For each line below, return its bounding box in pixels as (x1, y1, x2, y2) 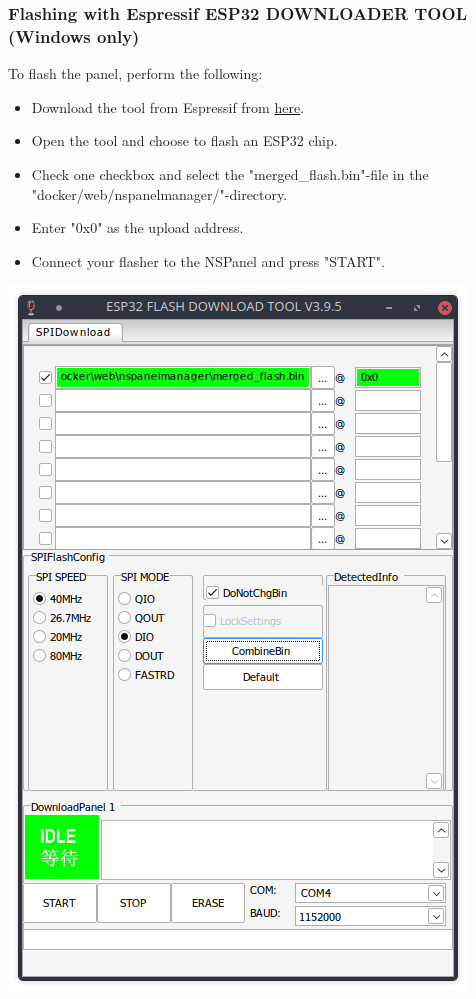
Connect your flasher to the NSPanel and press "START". (31, 250, 385, 271)
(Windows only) (8, 23, 140, 48)
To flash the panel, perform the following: (8, 63, 263, 84)
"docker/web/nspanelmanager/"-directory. (31, 183, 288, 204)
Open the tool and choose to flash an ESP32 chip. (31, 130, 338, 151)
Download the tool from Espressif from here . (31, 96, 305, 117)
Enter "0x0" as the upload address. (31, 217, 244, 238)
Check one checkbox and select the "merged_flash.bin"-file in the (31, 163, 429, 184)
